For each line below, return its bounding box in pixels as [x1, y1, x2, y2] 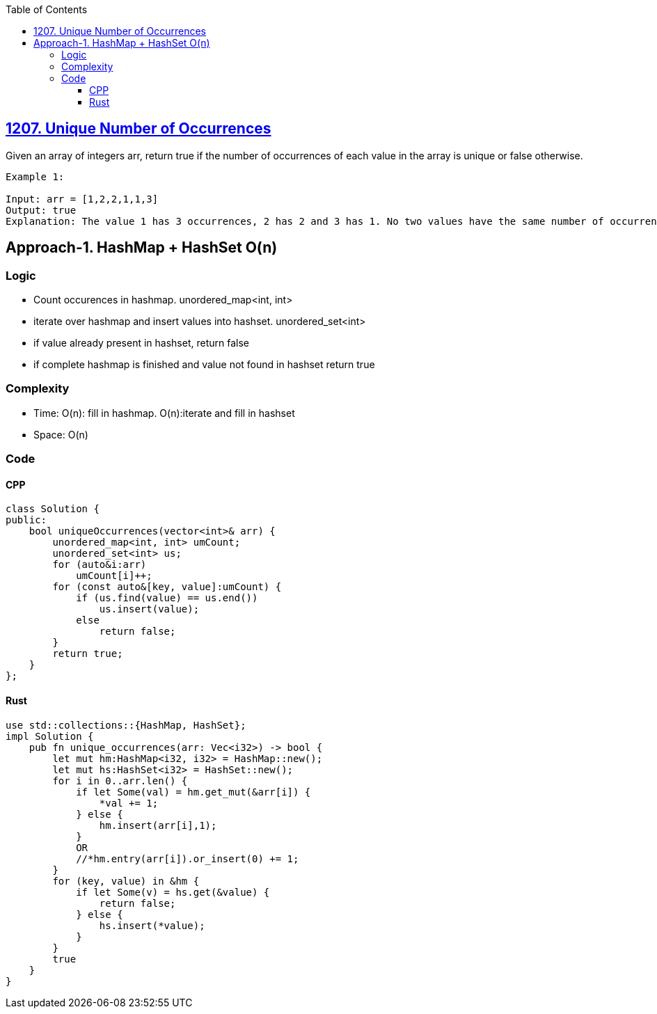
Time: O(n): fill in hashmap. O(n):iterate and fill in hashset [33, 406, 295, 419]
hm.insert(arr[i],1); [99, 819, 217, 831]
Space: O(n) [33, 428, 88, 441]
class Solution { [6, 503, 100, 515]
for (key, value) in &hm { [52, 875, 200, 887]
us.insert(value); [99, 603, 200, 615]
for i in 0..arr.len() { [52, 775, 188, 786]
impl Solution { [6, 730, 94, 742]
